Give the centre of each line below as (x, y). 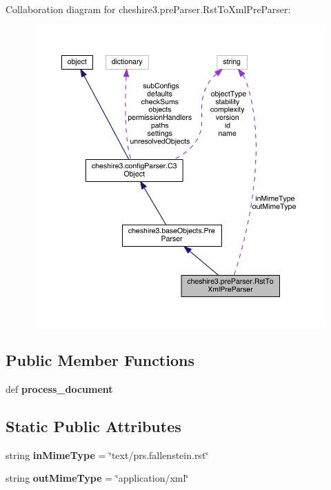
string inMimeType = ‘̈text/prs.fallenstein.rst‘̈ (107, 455)
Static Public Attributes (93, 426)
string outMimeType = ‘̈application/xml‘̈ (97, 478)
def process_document (59, 388)
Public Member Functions (100, 360)
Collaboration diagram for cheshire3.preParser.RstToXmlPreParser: (148, 9)
